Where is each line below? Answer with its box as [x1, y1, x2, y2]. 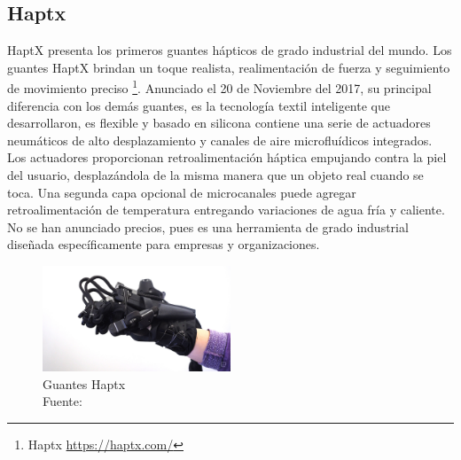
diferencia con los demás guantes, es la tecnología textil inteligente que [7, 96, 390, 114]
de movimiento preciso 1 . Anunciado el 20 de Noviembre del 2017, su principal [7, 76, 432, 97]
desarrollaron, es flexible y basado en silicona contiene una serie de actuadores [7, 113, 431, 132]
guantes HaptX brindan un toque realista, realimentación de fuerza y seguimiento [7, 58, 450, 76]
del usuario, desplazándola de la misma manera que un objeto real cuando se [7, 166, 424, 184]
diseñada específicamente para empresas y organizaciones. [7, 235, 320, 253]
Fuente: [43, 392, 82, 410]
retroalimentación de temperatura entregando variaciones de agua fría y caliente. [7, 200, 445, 219]
